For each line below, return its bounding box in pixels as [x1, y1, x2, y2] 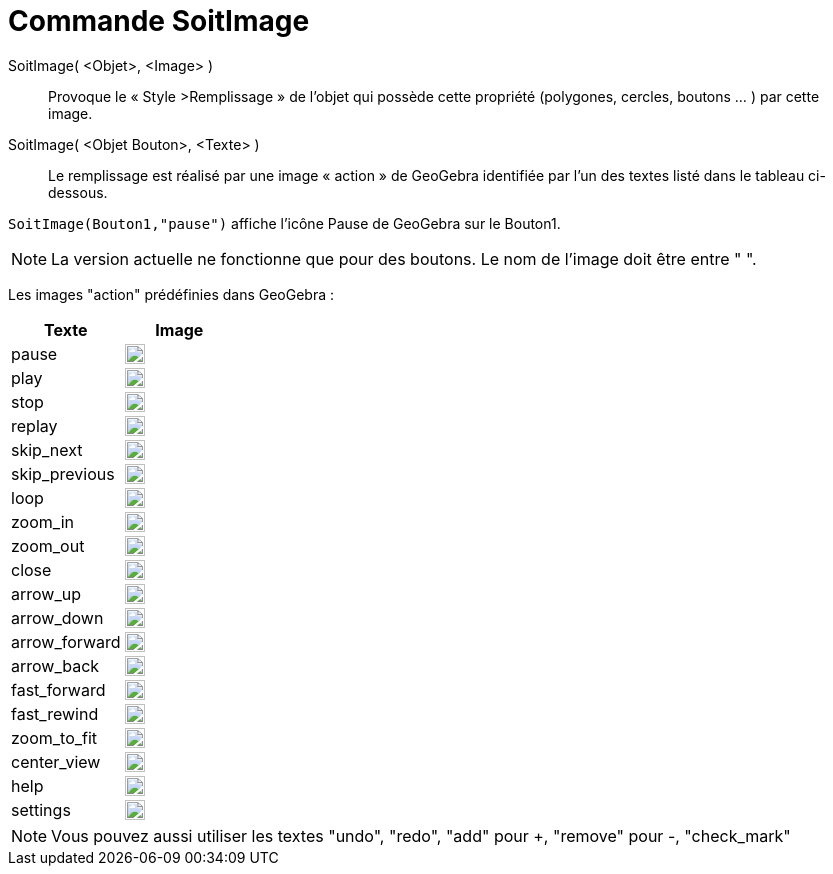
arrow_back [11, 655, 100, 676]
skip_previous [11, 463, 115, 484]
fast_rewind [11, 703, 99, 724]
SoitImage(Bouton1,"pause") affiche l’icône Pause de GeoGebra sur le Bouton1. [8, 214, 561, 232]
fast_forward [11, 679, 106, 700]
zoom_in [11, 511, 74, 532]
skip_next [11, 439, 83, 460]
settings [11, 799, 71, 820]
